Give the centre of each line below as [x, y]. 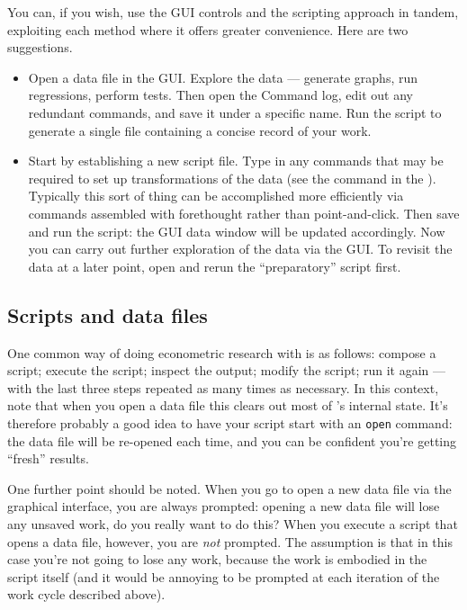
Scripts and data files [108, 314]
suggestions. [40, 47]
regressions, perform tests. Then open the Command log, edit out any [220, 95]
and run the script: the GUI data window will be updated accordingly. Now [237, 231]
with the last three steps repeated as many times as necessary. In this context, [223, 387]
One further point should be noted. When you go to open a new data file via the [229, 488]
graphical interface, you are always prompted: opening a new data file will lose [224, 506]
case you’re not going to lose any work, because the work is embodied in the [217, 559]
